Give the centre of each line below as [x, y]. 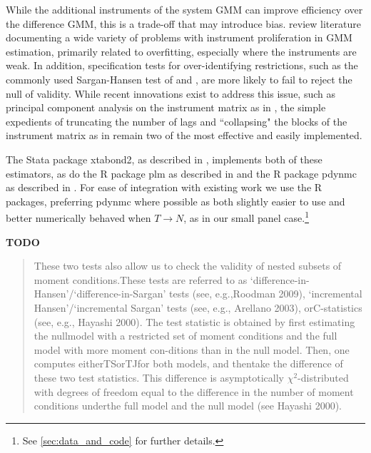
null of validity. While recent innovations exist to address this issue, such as [171, 93]
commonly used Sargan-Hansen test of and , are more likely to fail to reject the [179, 79]
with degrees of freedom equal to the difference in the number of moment [194, 391]
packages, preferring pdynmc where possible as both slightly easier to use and [176, 201]
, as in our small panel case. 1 [246, 217]
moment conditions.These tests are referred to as [141, 279]
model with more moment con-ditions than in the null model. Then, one [192, 349]
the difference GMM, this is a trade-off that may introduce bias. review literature [183, 23]
